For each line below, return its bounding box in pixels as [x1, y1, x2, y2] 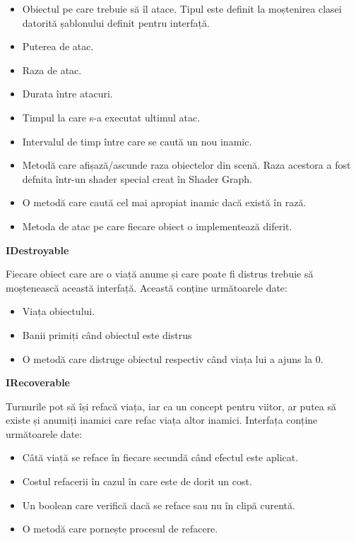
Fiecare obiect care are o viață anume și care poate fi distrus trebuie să [6, 266, 314, 281]
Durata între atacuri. [22, 86, 113, 101]
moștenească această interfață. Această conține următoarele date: [6, 280, 287, 295]
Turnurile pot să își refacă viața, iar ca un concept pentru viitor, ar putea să [6, 398, 336, 413]
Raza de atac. [22, 62, 82, 77]
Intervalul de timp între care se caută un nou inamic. [22, 133, 252, 148]
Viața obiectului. [22, 304, 95, 319]
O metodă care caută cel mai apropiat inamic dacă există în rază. [22, 195, 307, 210]
